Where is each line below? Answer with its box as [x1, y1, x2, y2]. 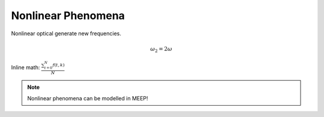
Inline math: [11, 63, 40, 71]
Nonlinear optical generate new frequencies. [11, 30, 121, 37]
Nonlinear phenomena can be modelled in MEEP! [27, 94, 148, 101]
